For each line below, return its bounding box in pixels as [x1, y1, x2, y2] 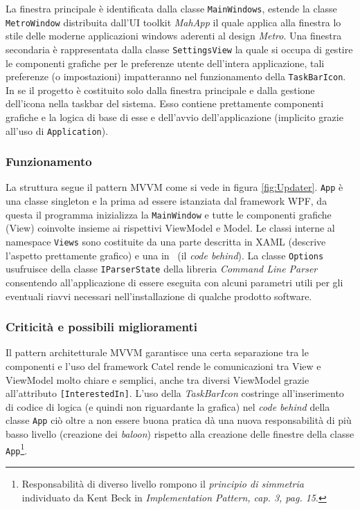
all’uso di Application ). [6, 123, 109, 138]
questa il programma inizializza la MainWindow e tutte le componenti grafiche [6, 207, 332, 221]
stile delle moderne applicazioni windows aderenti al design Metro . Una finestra [6, 28, 342, 43]
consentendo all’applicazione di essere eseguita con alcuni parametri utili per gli [6, 275, 343, 289]
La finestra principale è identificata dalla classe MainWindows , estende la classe [6, 1, 337, 15]
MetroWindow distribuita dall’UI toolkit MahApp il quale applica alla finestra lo [6, 15, 341, 29]
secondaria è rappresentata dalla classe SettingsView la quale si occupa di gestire [6, 41, 353, 56]
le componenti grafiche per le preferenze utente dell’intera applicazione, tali [6, 55, 325, 70]
